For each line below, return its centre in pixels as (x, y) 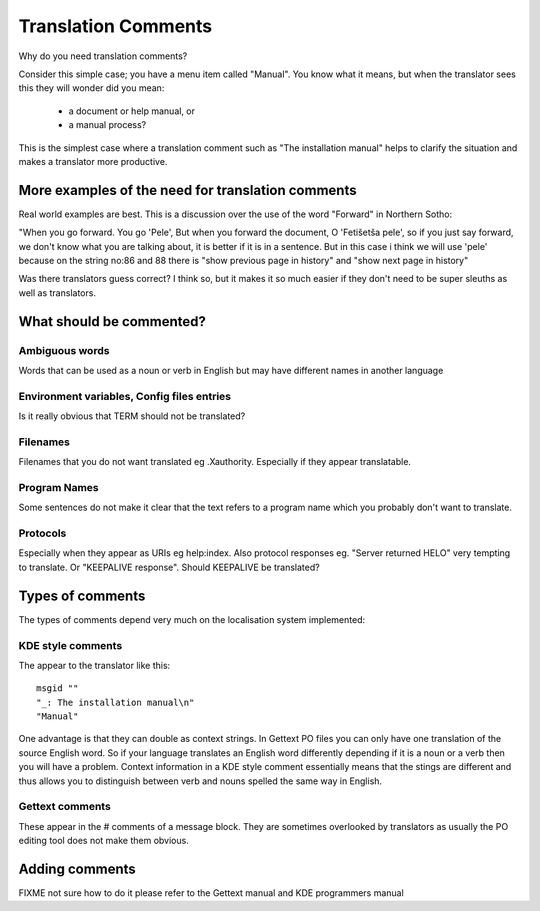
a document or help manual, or (131, 111)
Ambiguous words (64, 350)
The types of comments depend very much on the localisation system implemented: (191, 619)
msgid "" (57, 688)
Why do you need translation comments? (103, 56)
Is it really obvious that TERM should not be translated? (132, 416)
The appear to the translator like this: (94, 665)
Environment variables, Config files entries (125, 396)
